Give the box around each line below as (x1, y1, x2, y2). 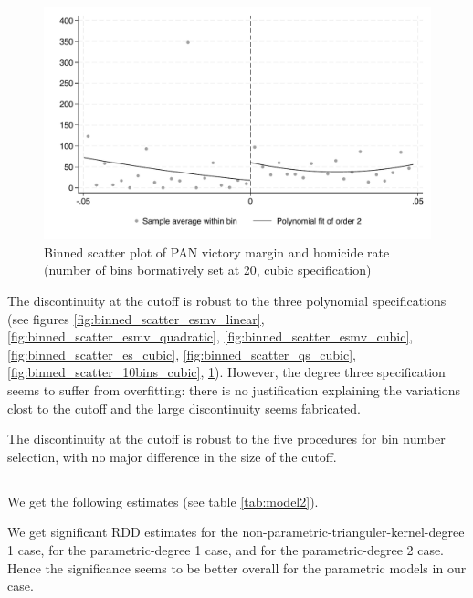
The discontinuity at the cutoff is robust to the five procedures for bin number (7, 429, 446, 448)
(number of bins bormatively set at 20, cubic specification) (44, 260, 372, 279)
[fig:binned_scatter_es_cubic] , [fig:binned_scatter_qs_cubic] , (7, 344, 356, 363)
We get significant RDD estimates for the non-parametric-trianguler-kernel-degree (7, 522, 465, 541)
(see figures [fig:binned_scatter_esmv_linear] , (7, 309, 265, 328)
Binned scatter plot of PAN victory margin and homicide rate (44, 242, 390, 261)
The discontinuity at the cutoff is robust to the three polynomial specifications (7, 291, 447, 310)
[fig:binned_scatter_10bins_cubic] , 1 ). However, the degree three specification (7, 362, 446, 382)
